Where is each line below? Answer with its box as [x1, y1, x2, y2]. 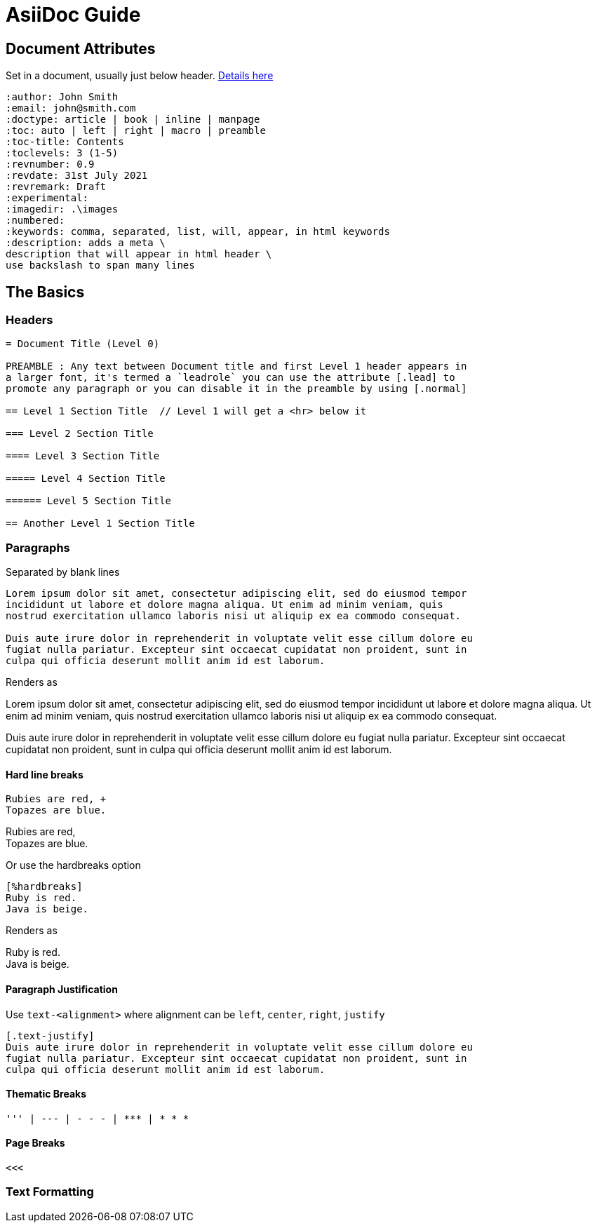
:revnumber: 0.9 [6, 158, 95, 170]
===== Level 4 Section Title [6, 473, 166, 485]
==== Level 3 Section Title [6, 450, 160, 462]
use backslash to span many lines [6, 259, 195, 271]
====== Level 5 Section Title [6, 495, 172, 507]
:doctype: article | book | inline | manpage [6, 114, 260, 126]
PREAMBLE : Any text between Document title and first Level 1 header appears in [6, 360, 467, 372]
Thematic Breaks [6, 1088, 86, 1100]
